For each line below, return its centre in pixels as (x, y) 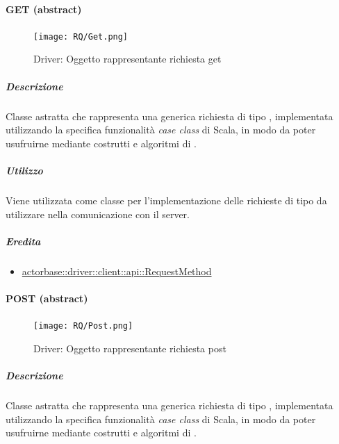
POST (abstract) (47, 298)
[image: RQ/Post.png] (83, 326)
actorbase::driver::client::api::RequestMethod (117, 271)
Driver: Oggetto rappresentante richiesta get (127, 59)
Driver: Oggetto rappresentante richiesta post (130, 348)
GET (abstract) (44, 9)
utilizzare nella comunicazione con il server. (98, 214)
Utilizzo (24, 170)
